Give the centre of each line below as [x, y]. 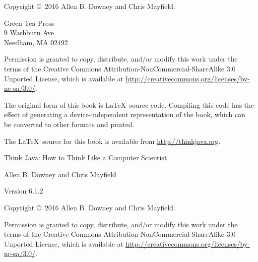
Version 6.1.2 [24, 191]
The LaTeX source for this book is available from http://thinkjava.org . [112, 141]
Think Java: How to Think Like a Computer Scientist [86, 158]
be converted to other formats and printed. [69, 124]
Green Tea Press [29, 23]
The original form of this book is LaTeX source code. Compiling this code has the [129, 104]
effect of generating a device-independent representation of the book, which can [125, 114]
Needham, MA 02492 [36, 42]
